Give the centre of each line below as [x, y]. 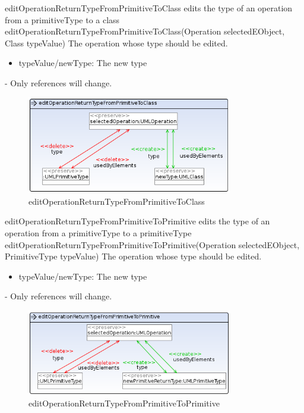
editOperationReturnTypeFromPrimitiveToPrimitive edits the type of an [137, 221]
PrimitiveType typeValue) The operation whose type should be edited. [133, 256]
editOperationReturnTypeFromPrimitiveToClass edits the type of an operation [149, 8]
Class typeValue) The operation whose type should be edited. [116, 43]
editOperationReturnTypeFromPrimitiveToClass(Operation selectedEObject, [145, 31]
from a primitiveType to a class [62, 19]
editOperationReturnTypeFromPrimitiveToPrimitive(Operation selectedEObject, [152, 244]
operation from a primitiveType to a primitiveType [98, 233]
